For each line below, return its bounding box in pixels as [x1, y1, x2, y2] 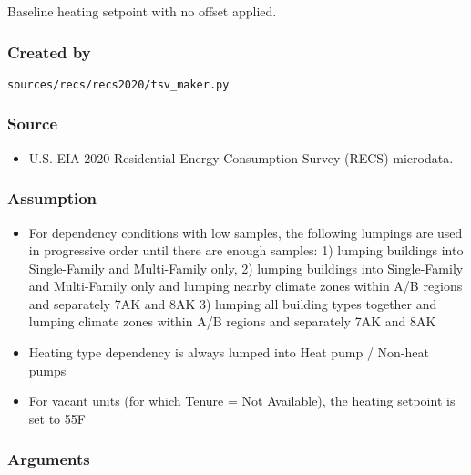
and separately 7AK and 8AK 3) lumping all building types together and [28, 294, 437, 313]
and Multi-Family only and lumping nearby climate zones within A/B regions [28, 276, 463, 295]
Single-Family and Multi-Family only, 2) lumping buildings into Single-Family [28, 258, 464, 277]
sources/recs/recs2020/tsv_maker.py [7, 77, 230, 91]
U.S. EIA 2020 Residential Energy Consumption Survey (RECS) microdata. [28, 148, 454, 167]
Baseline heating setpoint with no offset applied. [7, 2, 277, 20]
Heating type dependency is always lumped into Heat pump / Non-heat [28, 343, 430, 362]
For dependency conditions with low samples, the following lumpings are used [28, 222, 463, 242]
